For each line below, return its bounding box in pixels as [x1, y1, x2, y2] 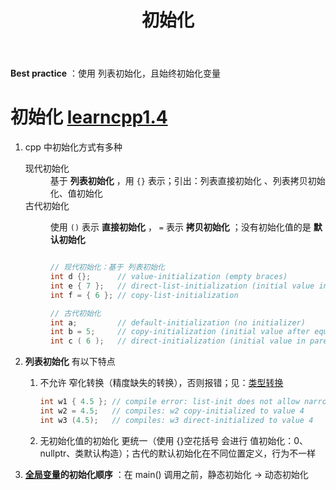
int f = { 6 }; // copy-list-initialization [49, 290, 239, 300]
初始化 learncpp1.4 [10, 106, 168, 129]
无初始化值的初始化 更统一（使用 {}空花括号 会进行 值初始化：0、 [39, 434, 309, 446]
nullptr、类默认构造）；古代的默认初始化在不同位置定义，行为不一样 [39, 447, 317, 459]
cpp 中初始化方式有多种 [24, 141, 123, 153]
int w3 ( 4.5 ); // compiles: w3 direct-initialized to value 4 [39, 415, 314, 425]
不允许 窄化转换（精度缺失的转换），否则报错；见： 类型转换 [39, 377, 284, 389]
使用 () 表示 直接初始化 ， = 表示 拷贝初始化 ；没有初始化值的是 [49, 221, 312, 233]
